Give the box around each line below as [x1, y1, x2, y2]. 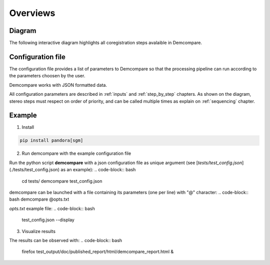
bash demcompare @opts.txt [9, 196, 69, 202]
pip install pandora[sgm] [19, 138, 83, 143]
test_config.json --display [21, 217, 74, 223]
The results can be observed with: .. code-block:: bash [9, 237, 122, 243]
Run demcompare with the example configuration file [21, 150, 131, 157]
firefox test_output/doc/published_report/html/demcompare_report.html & [21, 249, 174, 255]
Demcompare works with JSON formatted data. [9, 82, 107, 88]
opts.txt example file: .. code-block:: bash [9, 205, 95, 212]
